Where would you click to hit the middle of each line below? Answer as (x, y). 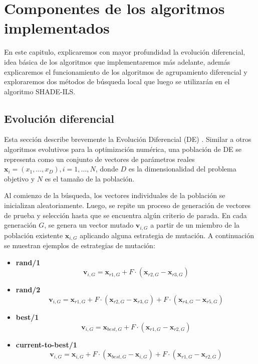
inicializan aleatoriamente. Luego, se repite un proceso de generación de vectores (127, 205)
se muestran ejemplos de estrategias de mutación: (80, 245)
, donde (107, 169)
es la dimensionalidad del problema (182, 169)
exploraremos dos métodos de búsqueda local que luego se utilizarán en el (117, 81)
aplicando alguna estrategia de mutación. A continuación (167, 235)
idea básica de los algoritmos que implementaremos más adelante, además (117, 61)
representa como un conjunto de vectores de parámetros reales (99, 159)
